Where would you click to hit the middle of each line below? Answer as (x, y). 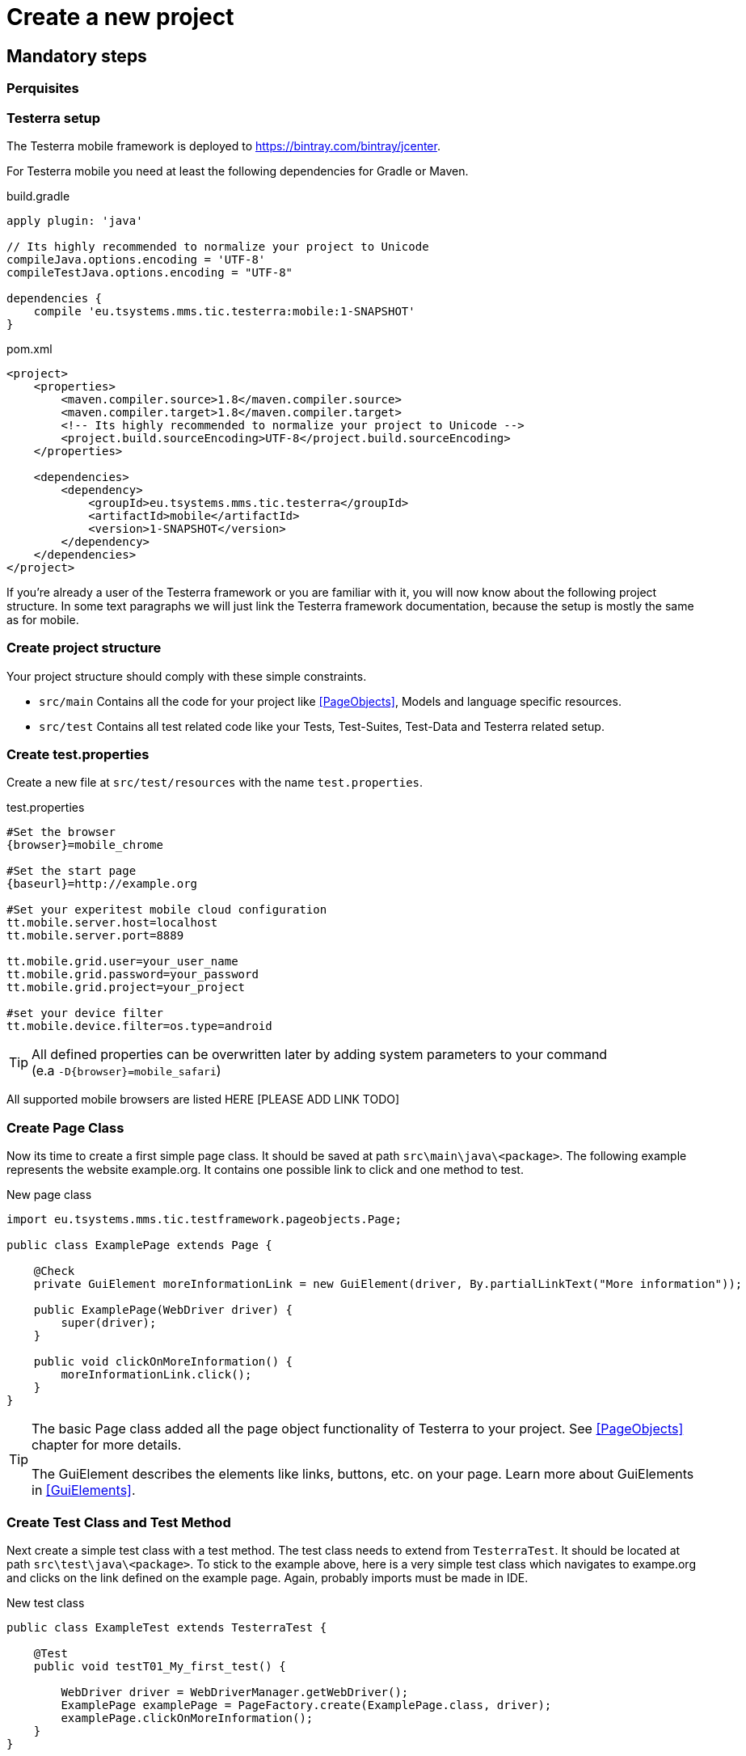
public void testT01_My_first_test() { (160, 1666)
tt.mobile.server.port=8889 (95, 936)
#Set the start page (72, 871)
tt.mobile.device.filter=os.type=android (139, 1026)
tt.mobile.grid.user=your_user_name (122, 962)
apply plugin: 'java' (75, 220)
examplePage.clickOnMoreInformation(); (187, 1718)
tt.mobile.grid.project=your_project (126, 988)
